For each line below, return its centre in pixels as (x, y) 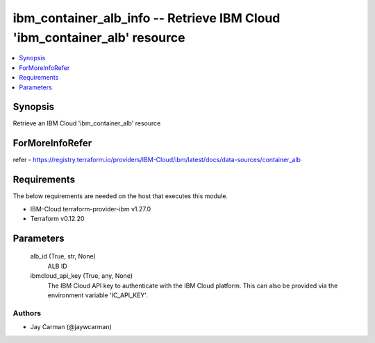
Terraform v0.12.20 (57, 219)
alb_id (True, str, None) (63, 256)
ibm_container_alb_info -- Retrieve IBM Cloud (147, 18)
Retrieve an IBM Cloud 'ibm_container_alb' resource (87, 123)
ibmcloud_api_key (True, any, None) (82, 276)
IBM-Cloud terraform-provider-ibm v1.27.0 (91, 209)
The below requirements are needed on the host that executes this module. (120, 196)
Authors (27, 313)
